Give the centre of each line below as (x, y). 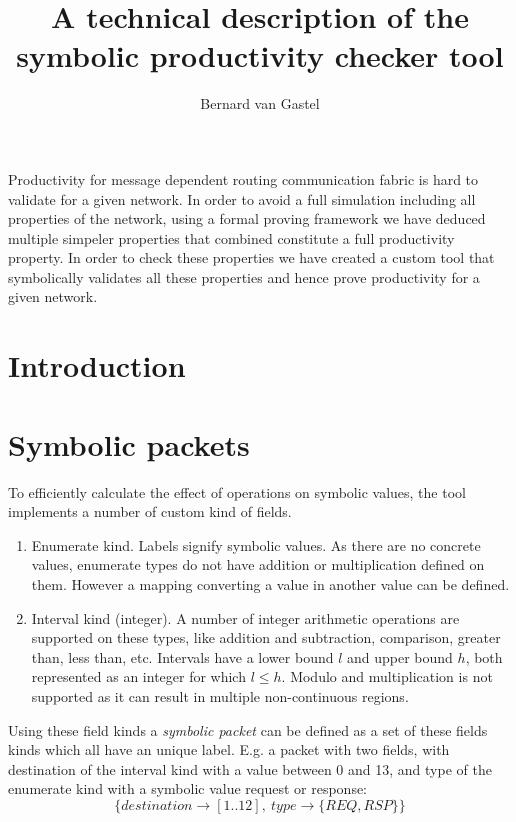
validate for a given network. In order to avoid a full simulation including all (242, 198)
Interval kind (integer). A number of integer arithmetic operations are (245, 617)
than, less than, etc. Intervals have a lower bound (182, 656)
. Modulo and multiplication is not (387, 676)
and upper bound (400, 656)
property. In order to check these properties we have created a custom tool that (251, 257)
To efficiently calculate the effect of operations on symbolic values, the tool (237, 491)
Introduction (97, 365)
